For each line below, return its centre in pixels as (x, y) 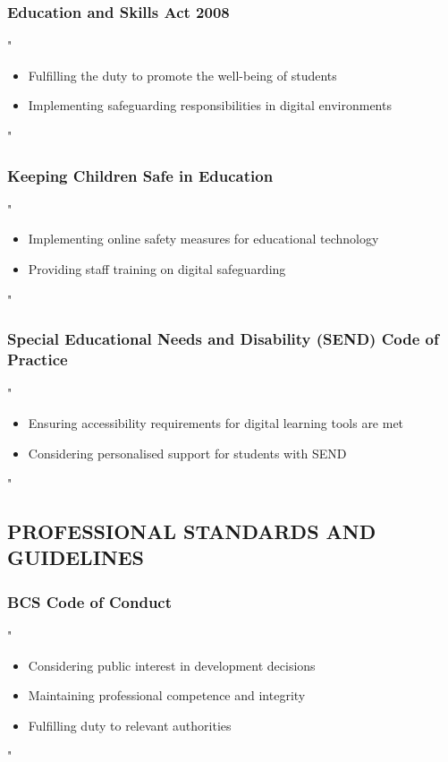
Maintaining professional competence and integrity (167, 695)
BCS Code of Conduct (90, 601)
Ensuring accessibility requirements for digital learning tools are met (216, 422)
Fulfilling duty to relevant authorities (130, 725)
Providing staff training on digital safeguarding (157, 269)
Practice (38, 360)
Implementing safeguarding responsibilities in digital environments (210, 105)
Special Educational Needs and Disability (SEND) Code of (223, 339)
